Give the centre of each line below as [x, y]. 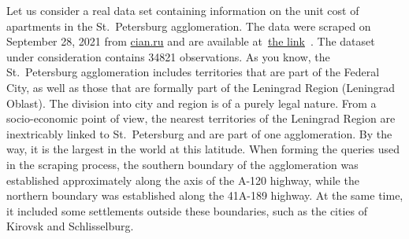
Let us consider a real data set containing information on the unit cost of [183, 10]
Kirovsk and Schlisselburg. [70, 226]
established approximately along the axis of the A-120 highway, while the [183, 180]
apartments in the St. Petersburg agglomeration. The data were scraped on [189, 26]
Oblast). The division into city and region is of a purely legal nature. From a [191, 103]
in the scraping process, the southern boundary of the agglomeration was [182, 164]
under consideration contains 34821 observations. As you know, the [168, 56]
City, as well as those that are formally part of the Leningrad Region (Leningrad [201, 87]
